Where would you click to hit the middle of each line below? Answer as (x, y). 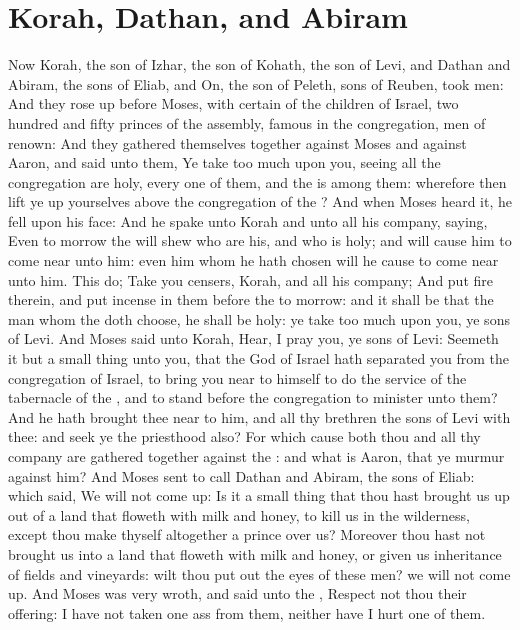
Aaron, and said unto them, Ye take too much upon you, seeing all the (224, 162)
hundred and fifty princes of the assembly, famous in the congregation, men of (247, 122)
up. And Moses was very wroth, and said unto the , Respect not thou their (237, 593)
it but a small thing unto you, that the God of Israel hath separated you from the (258, 358)
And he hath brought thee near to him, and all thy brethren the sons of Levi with (259, 416)
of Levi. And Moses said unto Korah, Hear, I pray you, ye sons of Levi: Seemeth (253, 338)
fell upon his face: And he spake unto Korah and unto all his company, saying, (248, 220)
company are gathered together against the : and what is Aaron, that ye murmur (256, 456)
